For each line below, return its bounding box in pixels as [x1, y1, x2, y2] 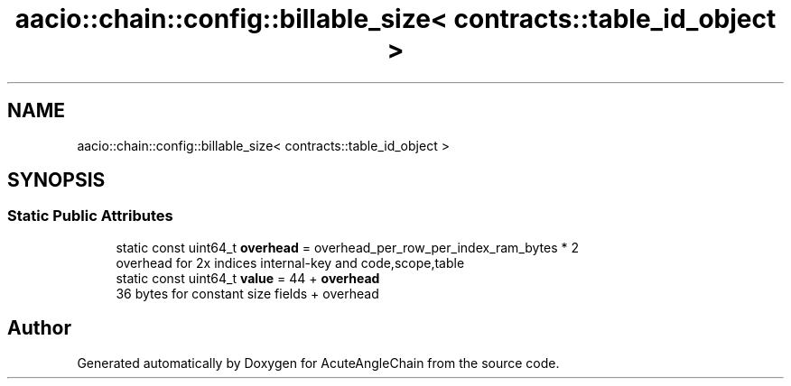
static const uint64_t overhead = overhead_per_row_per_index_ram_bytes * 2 [116, 239, 580, 255]
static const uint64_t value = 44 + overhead [116, 270, 380, 286]
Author [7, 317, 71, 340]
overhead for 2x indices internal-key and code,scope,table [116, 254, 465, 271]
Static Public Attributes [7, 207, 173, 225]
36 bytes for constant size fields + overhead [116, 285, 379, 301]
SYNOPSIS [7, 169, 106, 192]
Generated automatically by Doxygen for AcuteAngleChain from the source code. [77, 354, 560, 371]
